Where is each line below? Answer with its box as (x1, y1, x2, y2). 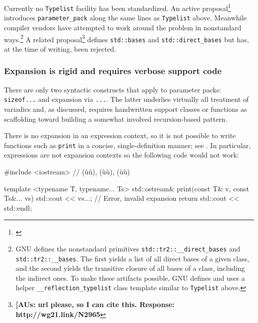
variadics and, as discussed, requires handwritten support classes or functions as (4, 103, 247, 114)
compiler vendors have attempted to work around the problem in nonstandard (4, 22, 242, 32)
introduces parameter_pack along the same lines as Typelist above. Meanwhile (4, 12, 247, 23)
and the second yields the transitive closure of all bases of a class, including (15, 263, 245, 273)
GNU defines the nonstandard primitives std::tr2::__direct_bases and (15, 243, 241, 253)
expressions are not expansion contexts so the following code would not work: (4, 150, 239, 160)
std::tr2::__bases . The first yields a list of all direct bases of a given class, (15, 253, 250, 263)
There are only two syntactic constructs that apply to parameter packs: (4, 84, 221, 94)
